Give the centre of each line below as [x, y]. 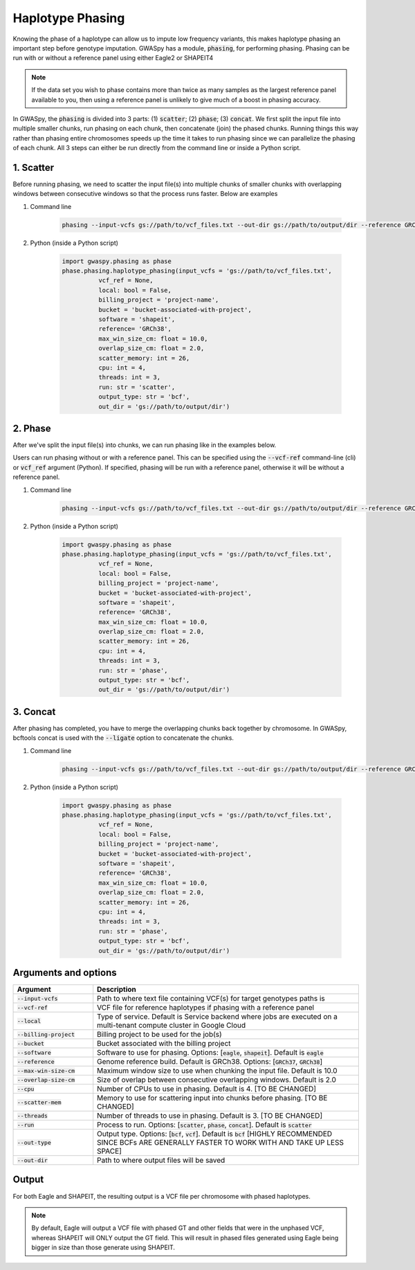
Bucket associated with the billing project [164, 1044]
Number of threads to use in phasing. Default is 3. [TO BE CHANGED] [210, 1116]
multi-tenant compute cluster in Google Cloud [172, 1026]
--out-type [34, 1142]
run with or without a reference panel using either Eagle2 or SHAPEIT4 [113, 58]
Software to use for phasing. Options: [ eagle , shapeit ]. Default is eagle [211, 1053]
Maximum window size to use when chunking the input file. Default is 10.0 [217, 1071]
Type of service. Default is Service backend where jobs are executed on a [218, 1017]
